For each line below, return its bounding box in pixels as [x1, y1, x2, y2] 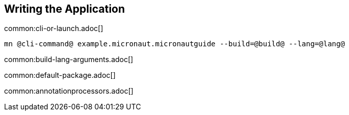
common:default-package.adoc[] [4, 71, 116, 80]
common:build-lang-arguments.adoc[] [4, 55, 134, 64]
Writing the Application [4, 3, 125, 15]
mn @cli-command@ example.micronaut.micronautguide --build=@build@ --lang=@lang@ [4, 40, 345, 48]
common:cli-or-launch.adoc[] [4, 24, 103, 33]
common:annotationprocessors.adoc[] [4, 87, 134, 96]
